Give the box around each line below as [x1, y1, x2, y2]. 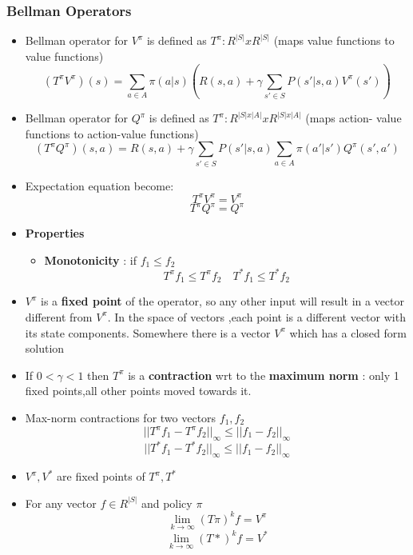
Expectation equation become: [25, 177, 174, 194]
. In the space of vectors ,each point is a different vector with [107, 308, 406, 325]
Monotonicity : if [44, 251, 137, 268]
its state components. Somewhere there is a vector [25, 324, 271, 341]
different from [25, 308, 93, 325]
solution [25, 340, 65, 357]
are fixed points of [57, 468, 145, 485]
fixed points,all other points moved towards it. [25, 382, 252, 399]
